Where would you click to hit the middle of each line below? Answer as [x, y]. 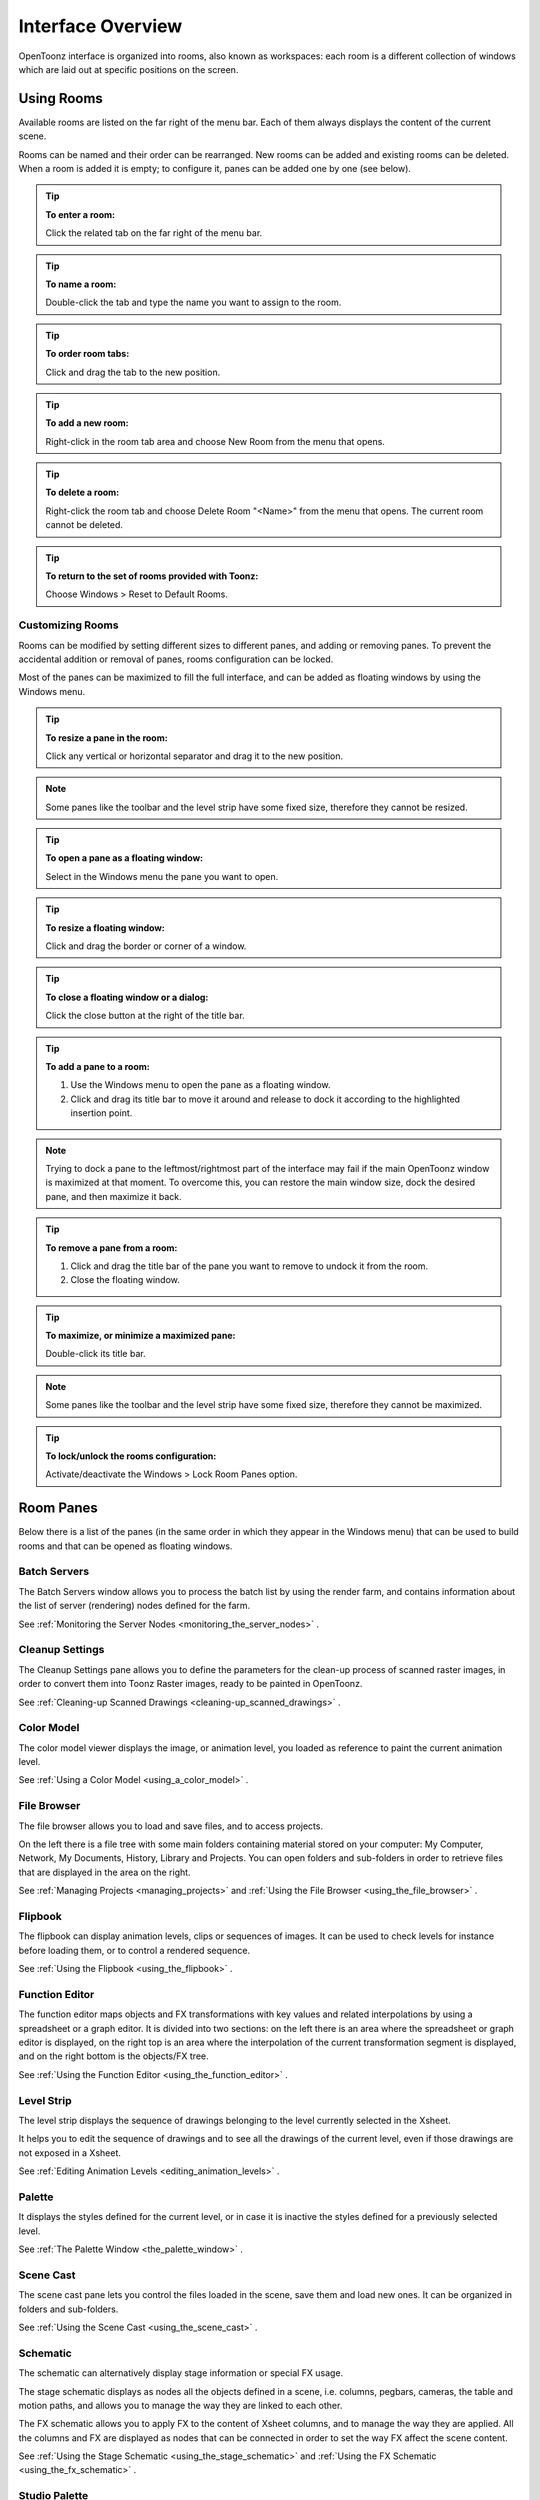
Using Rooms [61, 98]
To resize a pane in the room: [107, 737]
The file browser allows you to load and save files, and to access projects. [171, 1826]
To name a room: [81, 284]
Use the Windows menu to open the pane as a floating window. [200, 1085]
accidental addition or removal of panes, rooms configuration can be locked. [176, 659]
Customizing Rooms [68, 625]
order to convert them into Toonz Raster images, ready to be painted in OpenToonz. [190, 1684]
